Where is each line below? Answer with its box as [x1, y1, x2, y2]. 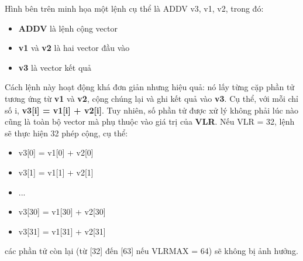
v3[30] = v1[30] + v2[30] [18, 205, 106, 218]
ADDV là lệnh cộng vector [18, 22, 118, 34]
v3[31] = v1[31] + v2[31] [18, 225, 106, 237]
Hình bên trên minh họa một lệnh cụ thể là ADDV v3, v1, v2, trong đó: [5, 2, 264, 14]
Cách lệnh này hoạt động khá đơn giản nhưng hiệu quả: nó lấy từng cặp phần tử [5, 81, 295, 93]
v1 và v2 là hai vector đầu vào [18, 42, 130, 54]
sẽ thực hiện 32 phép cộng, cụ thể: [5, 126, 128, 139]
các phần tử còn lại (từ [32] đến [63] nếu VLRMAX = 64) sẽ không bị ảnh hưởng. [5, 245, 298, 257]
